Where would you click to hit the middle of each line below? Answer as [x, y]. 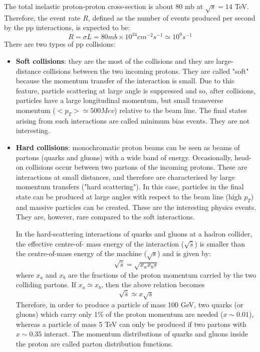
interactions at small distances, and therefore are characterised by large [125, 177]
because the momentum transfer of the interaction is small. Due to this [125, 81]
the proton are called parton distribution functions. [94, 343]
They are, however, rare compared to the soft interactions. [105, 217]
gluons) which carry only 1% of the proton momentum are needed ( [119, 314]
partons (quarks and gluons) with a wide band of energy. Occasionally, [124, 157]
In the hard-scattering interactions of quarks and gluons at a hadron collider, [134, 233]
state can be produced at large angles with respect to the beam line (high [129, 196]
